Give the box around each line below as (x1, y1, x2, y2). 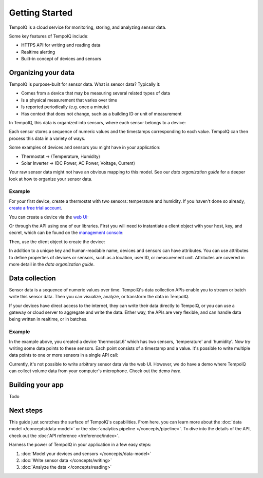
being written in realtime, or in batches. (9, 316, 88, 322)
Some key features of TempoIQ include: (9, 33, 89, 39)
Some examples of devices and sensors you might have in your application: (9, 144, 161, 151)
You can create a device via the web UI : (9, 214, 89, 220)
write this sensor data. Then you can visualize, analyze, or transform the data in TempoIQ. (9, 294, 189, 300)
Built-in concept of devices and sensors (21, 56, 102, 62)
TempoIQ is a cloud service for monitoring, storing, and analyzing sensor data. (9, 24, 167, 30)
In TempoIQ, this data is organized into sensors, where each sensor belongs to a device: (9, 119, 186, 125)
